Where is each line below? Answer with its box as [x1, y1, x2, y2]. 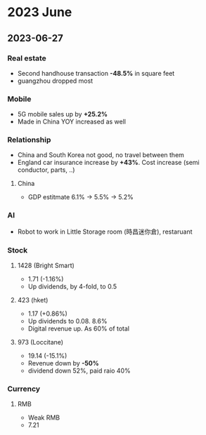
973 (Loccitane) [17, 338, 64, 347]
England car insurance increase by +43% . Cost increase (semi [17, 159, 200, 167]
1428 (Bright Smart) [17, 261, 75, 270]
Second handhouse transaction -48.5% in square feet [17, 69, 175, 77]
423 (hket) [17, 296, 49, 304]
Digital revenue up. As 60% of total [27, 324, 130, 333]
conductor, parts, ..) [17, 166, 75, 174]
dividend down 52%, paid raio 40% [27, 366, 131, 375]
